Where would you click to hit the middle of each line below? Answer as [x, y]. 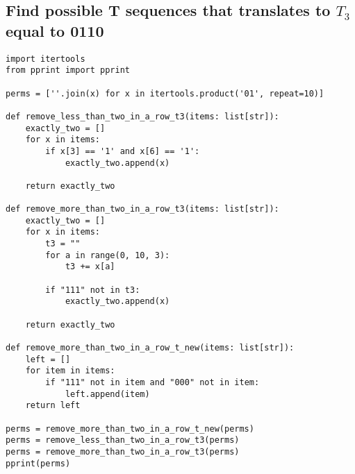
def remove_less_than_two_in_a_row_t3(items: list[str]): [142, 116]
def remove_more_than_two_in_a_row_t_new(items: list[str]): [150, 348]
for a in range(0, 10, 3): [108, 255]
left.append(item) [107, 394]
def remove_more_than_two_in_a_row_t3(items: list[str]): [142, 209]
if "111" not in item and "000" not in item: [152, 382]
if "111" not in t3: [93, 290]
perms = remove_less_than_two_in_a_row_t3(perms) [123, 440]
